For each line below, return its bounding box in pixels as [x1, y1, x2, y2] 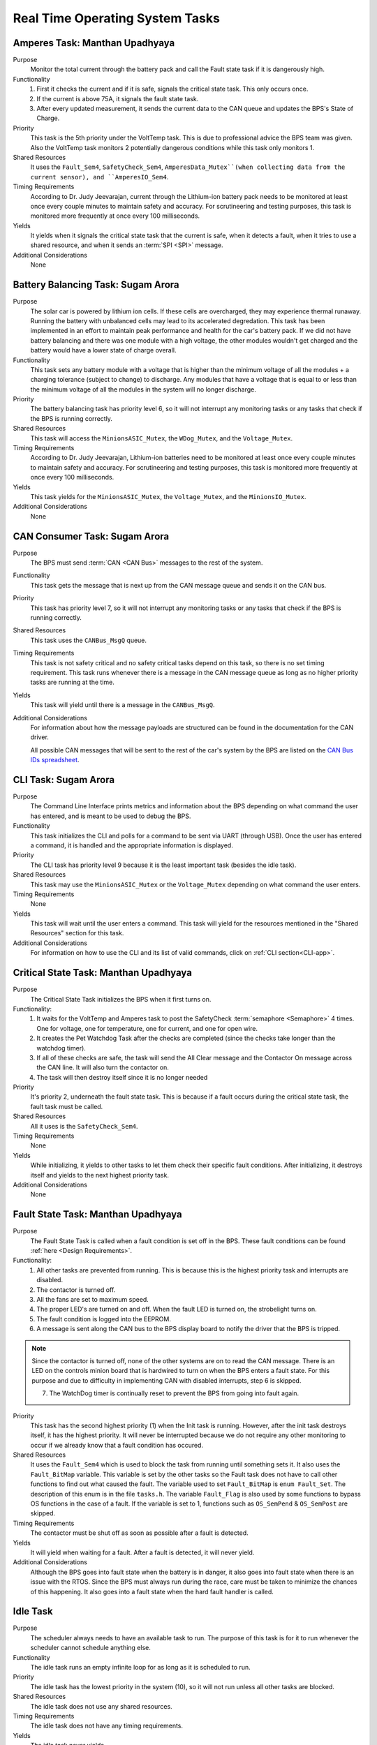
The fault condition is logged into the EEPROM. [36, 1314, 171, 1323]
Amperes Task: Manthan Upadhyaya [13, 37, 175, 49]
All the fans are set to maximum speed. [36, 1295, 149, 1303]
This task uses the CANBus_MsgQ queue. [30, 636, 147, 644]
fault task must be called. [30, 1102, 103, 1111]
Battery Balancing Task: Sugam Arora [13, 279, 179, 291]
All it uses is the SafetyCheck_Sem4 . [30, 1122, 139, 1130]
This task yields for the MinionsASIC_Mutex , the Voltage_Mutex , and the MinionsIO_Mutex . [30, 492, 306, 500]
